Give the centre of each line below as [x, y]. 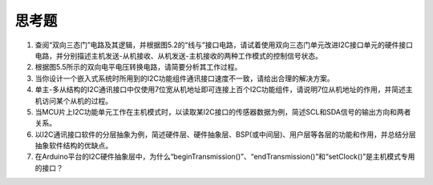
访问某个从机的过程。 [77, 101]
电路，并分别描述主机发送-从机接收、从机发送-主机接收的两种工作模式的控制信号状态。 [178, 55]
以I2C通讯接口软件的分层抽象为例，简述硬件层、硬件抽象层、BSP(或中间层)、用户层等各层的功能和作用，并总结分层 [225, 134]
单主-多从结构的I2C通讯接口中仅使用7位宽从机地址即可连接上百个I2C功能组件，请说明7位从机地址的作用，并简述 [221, 90]
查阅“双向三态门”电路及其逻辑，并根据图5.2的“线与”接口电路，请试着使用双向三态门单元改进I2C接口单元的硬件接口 [224, 45]
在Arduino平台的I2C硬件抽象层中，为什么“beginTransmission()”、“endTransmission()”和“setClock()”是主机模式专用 [225, 157]
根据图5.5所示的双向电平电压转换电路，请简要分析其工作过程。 [138, 67]
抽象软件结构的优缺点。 [73, 146]
